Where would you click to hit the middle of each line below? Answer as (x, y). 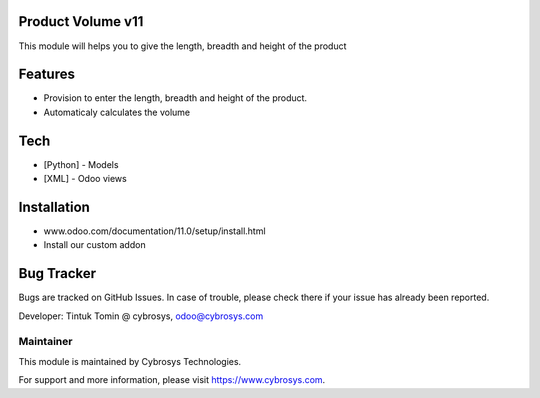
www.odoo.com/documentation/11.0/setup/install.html (154, 231)
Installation (54, 206)
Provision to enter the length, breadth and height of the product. (175, 98)
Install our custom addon (94, 245)
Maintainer (45, 342)
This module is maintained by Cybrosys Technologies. (130, 361)
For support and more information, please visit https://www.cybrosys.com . (172, 380)
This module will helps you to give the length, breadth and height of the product (182, 46)
